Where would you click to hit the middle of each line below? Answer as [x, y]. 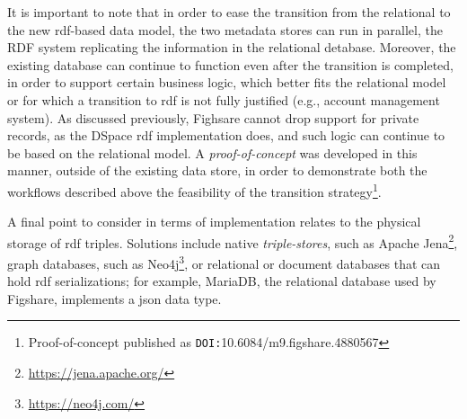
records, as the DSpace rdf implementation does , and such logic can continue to [226, 135]
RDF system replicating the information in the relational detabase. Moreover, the [232, 47]
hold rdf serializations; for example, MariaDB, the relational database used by [222, 281]
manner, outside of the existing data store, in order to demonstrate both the [217, 170]
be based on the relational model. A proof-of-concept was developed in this [212, 152]
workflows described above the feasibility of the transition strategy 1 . [194, 190]
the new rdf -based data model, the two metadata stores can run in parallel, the [225, 29]
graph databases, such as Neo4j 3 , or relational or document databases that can [224, 262]
